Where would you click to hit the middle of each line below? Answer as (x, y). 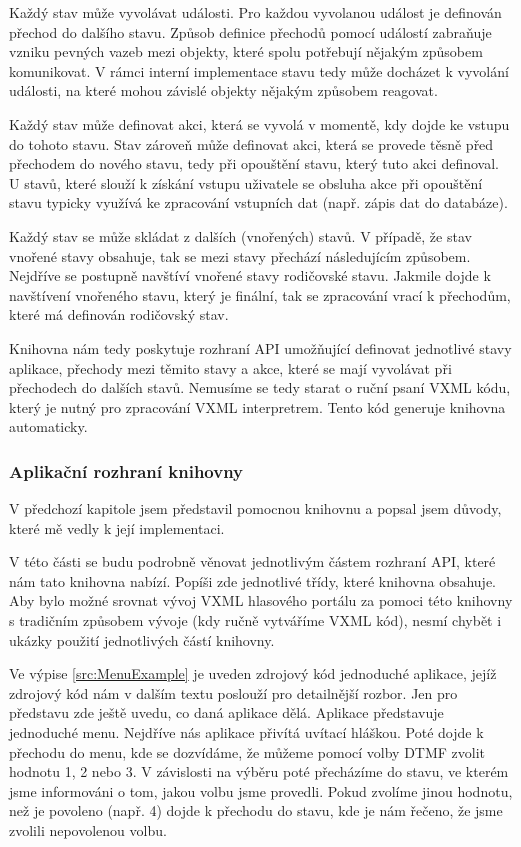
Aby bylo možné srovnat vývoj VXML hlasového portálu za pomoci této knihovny (261, 600)
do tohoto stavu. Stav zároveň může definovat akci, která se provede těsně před (251, 143)
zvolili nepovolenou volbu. (88, 830)
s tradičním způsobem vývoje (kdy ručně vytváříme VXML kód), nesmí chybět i (255, 620)
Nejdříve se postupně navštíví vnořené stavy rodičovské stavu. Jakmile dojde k (250, 275)
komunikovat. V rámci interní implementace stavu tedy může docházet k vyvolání (259, 70)
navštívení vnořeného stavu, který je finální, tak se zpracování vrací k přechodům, (260, 294)
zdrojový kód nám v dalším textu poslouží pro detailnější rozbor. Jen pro (233, 692)
